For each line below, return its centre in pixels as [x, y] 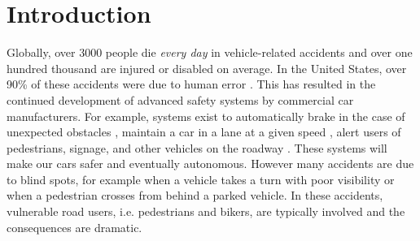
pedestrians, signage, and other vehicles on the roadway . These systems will [197, 147]
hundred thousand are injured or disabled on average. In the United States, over [207, 68]
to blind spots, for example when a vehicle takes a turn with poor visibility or [201, 179]
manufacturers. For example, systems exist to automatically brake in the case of [206, 116]
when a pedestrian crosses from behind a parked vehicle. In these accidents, [195, 195]
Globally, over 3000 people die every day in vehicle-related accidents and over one [210, 52]
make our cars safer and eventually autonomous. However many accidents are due [210, 164]
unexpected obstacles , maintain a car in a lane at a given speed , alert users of [204, 132]
